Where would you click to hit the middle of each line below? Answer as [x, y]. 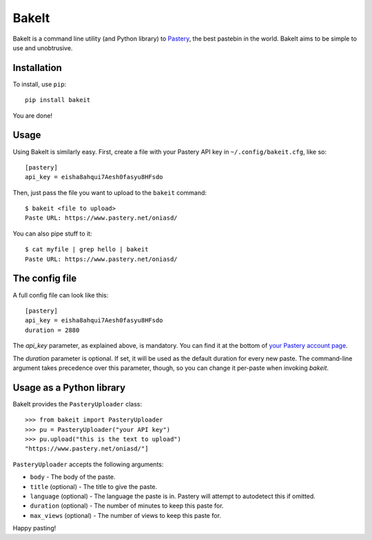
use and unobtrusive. [43, 48]
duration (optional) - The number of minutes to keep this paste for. [127, 506]
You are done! [33, 115]
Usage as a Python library [69, 387]
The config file [45, 279]
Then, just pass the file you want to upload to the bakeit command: [110, 192]
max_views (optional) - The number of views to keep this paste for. [126, 515]
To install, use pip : [40, 84]
